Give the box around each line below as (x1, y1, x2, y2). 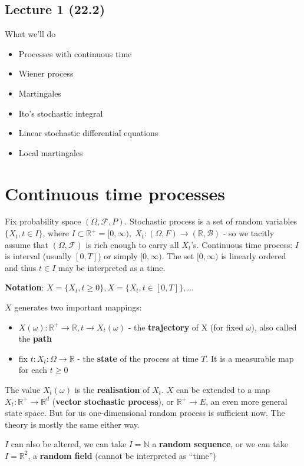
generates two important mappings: (14, 301, 142, 313)
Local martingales (18, 146, 83, 158)
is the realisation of (74, 384, 150, 396)
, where (42, 227, 69, 239)
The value (5, 384, 41, 396)
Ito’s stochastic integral (18, 107, 103, 119)
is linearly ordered (221, 250, 286, 262)
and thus (5, 261, 37, 273)
